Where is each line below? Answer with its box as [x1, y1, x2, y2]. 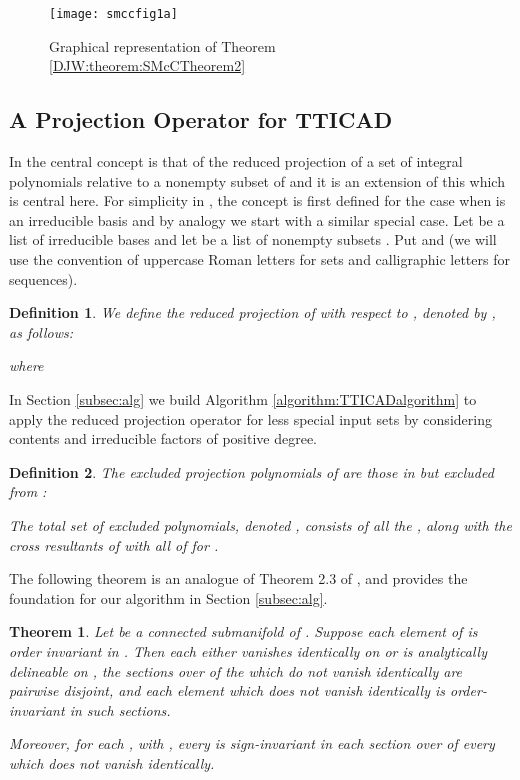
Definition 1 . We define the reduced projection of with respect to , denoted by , [9, 302, 496, 323]
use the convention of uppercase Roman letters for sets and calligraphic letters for [9, 249, 510, 270]
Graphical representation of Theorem [49, 35, 276, 56]
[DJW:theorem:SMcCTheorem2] [49, 55, 246, 76]
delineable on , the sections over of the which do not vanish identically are [9, 660, 463, 681]
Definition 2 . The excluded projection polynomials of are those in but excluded [9, 461, 494, 482]
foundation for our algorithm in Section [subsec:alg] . [9, 587, 328, 608]
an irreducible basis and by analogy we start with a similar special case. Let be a [9, 209, 505, 230]
